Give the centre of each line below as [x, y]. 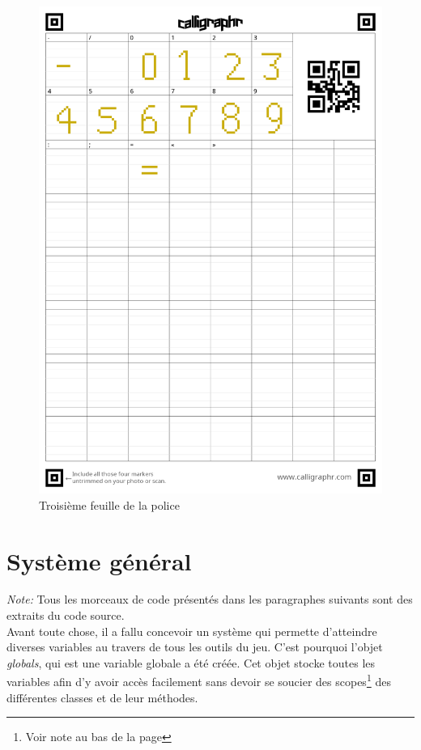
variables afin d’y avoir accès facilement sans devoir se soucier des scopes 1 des [199, 680]
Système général [99, 560]
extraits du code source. [66, 615]
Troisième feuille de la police [109, 504]
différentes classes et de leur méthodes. [102, 697]
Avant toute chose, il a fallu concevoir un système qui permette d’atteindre [192, 631]
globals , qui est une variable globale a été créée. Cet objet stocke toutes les [191, 662]
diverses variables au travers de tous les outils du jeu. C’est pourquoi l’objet [195, 647]
